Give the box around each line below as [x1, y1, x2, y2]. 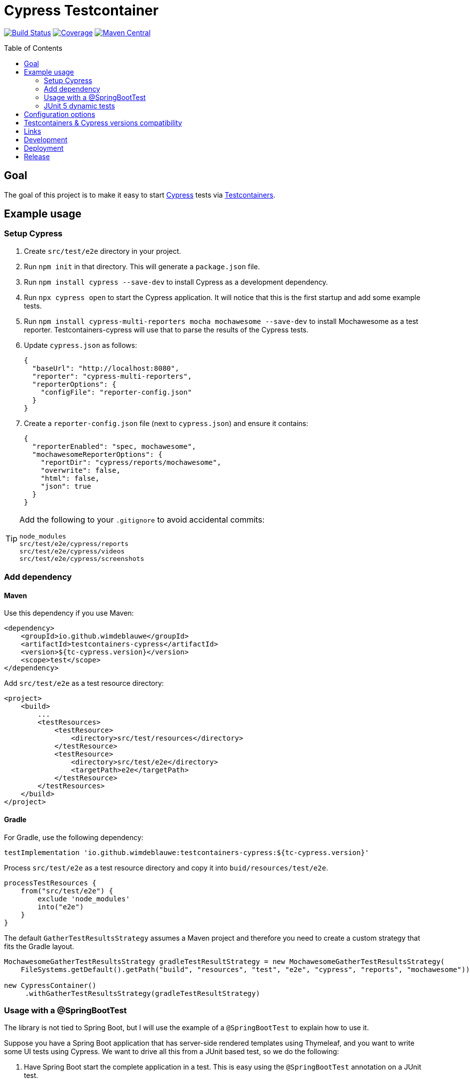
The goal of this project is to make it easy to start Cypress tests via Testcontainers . [4, 190, 275, 199]
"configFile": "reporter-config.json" [40, 388, 192, 396]
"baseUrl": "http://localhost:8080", [32, 364, 179, 372]
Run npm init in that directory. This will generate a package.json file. [24, 262, 260, 271]
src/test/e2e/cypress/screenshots [19, 554, 144, 562]
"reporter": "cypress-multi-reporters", [32, 372, 192, 380]
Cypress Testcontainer [4, 2, 159, 19]
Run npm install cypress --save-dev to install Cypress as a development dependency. [24, 277, 328, 286]
